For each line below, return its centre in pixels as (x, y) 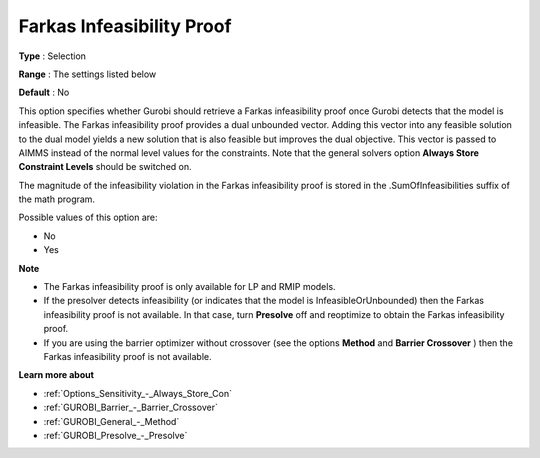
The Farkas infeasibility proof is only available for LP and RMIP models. (189, 287)
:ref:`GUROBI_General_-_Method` (111, 421)
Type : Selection (52, 56)
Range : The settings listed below (87, 74)
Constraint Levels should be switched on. (105, 167)
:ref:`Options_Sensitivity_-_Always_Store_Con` (137, 393)
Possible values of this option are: (88, 217)
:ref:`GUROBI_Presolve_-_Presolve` (115, 435)
